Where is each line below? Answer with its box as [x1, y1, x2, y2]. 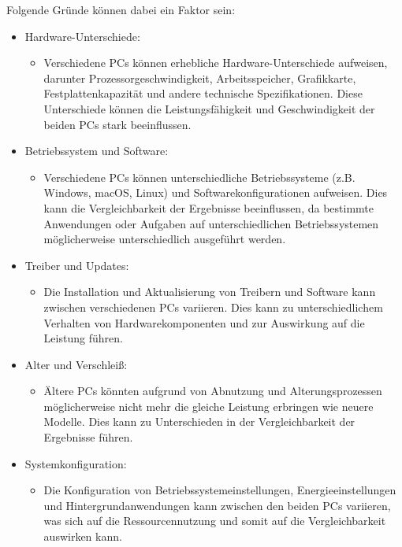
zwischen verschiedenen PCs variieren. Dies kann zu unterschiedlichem [43, 298, 383, 315]
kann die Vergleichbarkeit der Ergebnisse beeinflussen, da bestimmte [43, 199, 374, 216]
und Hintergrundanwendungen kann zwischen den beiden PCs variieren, [43, 497, 391, 513]
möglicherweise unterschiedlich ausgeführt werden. [43, 231, 286, 247]
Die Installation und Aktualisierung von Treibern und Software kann [43, 283, 376, 300]
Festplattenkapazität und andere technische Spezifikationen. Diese [43, 85, 363, 102]
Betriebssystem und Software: [24, 142, 169, 159]
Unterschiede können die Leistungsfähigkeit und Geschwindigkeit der [43, 100, 375, 116]
